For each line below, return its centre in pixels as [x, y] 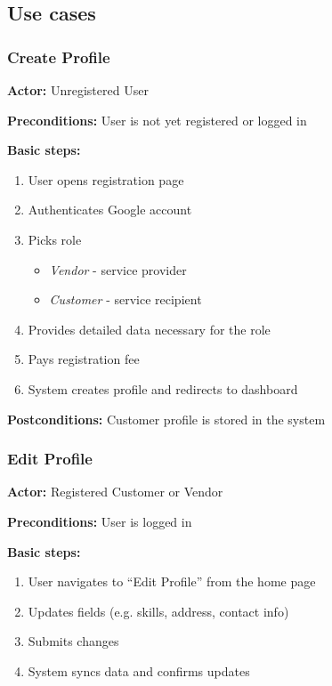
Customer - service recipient [126, 299]
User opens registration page [106, 179]
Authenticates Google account [110, 210]
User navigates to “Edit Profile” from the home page [172, 581]
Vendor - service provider [118, 269]
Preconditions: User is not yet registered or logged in [157, 120]
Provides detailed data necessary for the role [149, 329]
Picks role [55, 239]
